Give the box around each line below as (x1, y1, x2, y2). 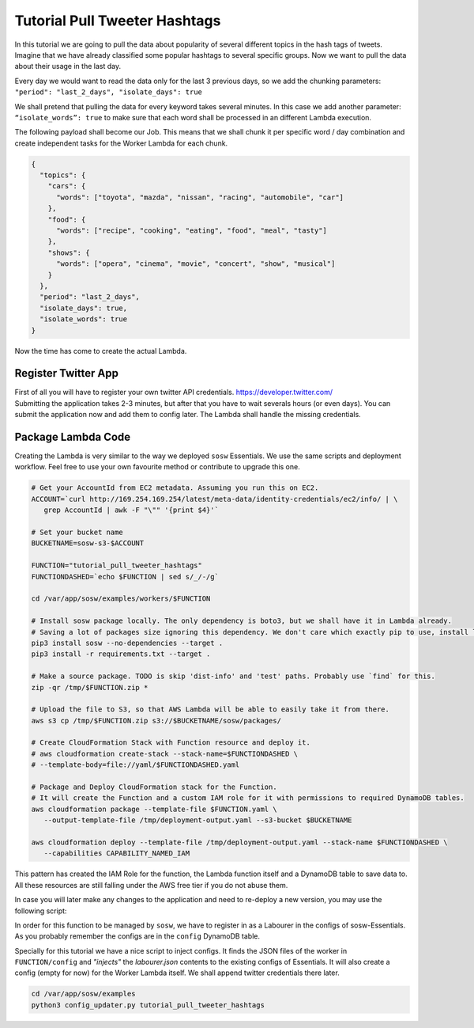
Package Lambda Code (14, 431, 131, 443)
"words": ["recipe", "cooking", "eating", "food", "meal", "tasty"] (56, 226, 328, 235)
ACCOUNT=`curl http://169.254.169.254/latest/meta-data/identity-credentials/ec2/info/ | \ (31, 495, 398, 503)
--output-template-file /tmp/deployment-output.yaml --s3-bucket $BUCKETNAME (43, 816, 352, 825)
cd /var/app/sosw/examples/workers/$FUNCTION (31, 594, 211, 603)
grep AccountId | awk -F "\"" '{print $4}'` (43, 506, 219, 514)
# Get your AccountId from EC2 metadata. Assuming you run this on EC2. (31, 484, 319, 492)
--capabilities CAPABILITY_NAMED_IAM (43, 849, 190, 858)
